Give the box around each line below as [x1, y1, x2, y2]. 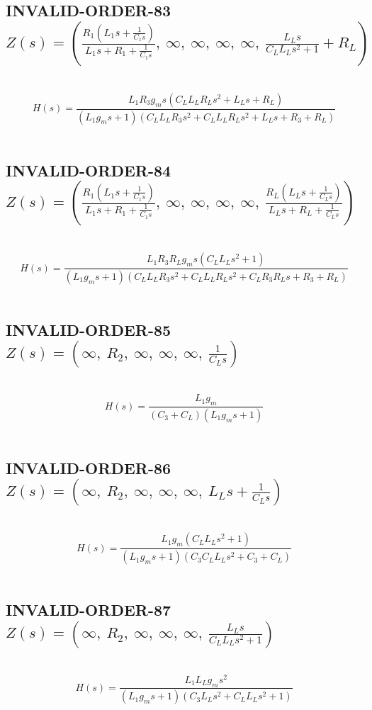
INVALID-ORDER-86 [6, 456, 171, 478]
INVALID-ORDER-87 [6, 599, 171, 621]
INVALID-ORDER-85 [6, 318, 171, 340]
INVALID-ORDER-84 [6, 159, 171, 181]
